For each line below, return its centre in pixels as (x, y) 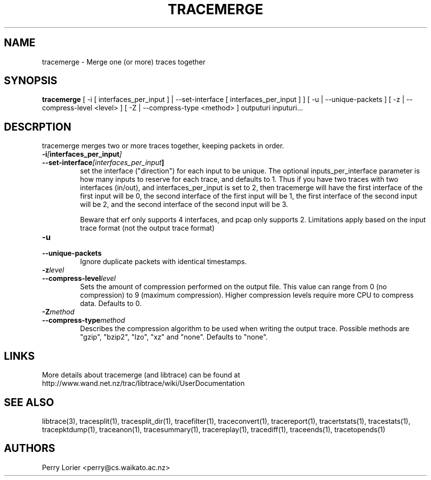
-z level (53, 270)
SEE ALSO (29, 402)
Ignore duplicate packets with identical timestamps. (163, 262)
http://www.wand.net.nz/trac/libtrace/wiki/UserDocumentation (143, 383)
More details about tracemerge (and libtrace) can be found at (141, 375)
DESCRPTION (38, 127)
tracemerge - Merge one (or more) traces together (124, 62)
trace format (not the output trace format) (147, 228)
